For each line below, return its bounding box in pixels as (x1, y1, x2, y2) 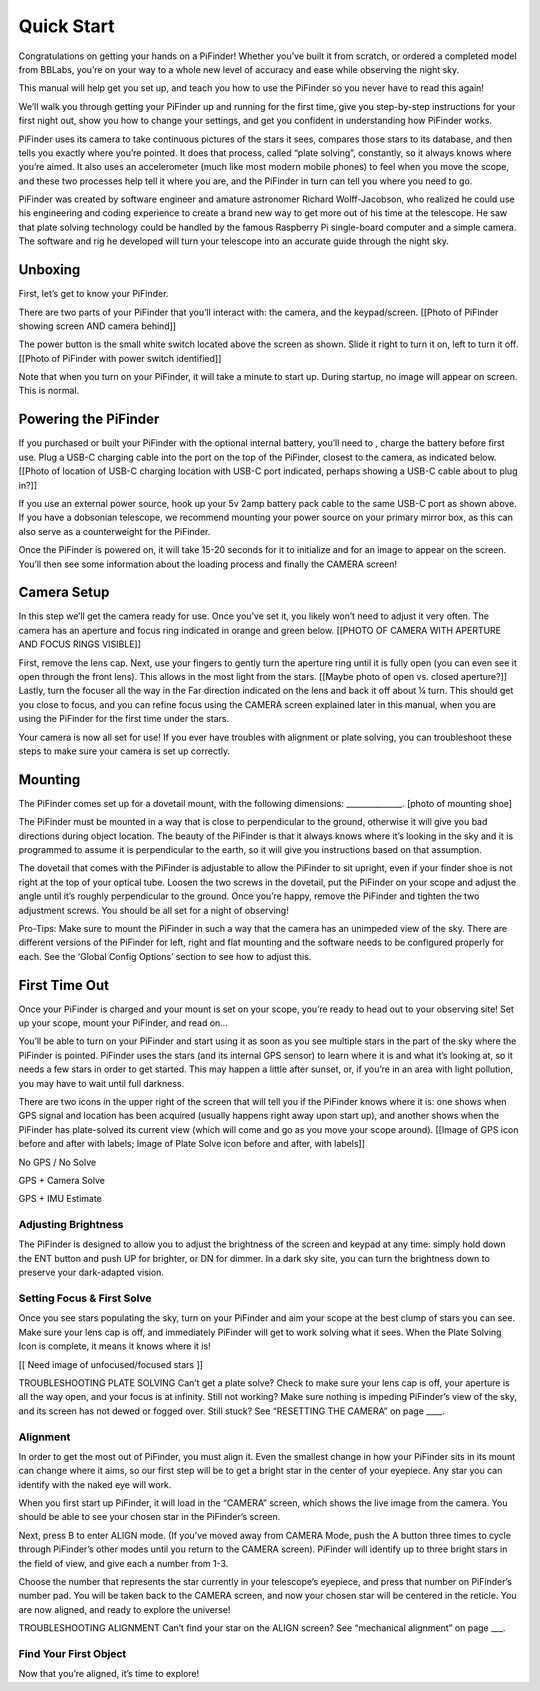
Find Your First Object (18, 1646, 127, 1660)
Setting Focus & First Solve (18, 1291, 152, 1305)
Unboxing (18, 261, 81, 279)
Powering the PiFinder (18, 411, 160, 428)
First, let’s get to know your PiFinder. (18, 288, 169, 300)
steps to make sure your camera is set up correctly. (18, 745, 231, 757)
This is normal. (18, 385, 80, 397)
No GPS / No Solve (18, 1156, 97, 1168)
